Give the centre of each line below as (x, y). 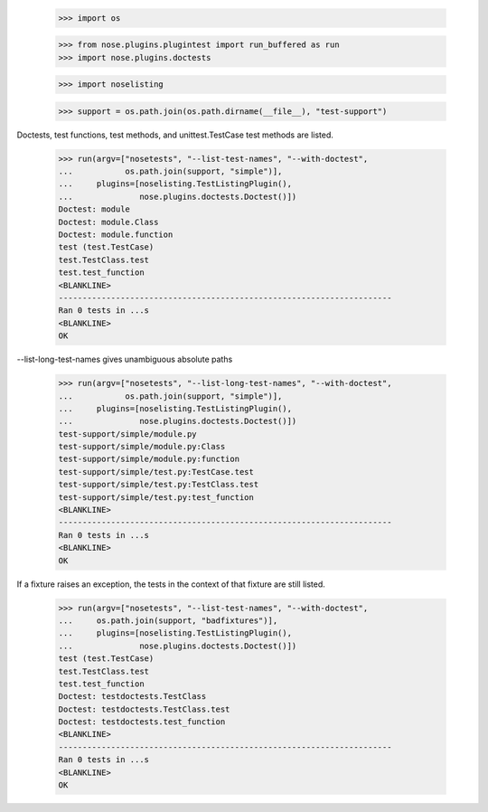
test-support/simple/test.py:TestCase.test (156, 472)
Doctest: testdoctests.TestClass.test (144, 709)
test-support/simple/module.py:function (149, 459)
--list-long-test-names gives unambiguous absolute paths (125, 359)
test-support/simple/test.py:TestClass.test (159, 485)
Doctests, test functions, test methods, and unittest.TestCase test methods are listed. (175, 135)
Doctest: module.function (116, 235)
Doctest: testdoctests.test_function (142, 722)
